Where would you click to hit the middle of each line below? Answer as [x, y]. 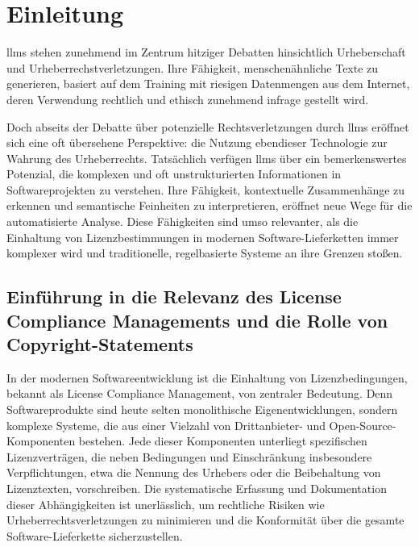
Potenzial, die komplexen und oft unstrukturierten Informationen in [174, 174]
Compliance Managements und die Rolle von [197, 320]
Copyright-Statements [100, 344]
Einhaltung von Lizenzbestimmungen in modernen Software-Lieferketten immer [203, 237]
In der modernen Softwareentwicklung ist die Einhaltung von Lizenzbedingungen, [207, 377]
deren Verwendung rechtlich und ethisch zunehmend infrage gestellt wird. [188, 99]
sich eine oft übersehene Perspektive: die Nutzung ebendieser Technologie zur [197, 142]
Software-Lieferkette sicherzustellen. [95, 535]
